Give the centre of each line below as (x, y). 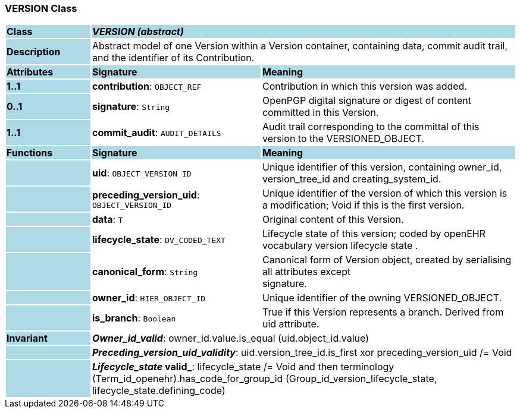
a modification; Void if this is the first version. (363, 205)
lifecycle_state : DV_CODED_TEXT (159, 240)
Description (34, 52)
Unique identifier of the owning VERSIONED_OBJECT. (382, 298)
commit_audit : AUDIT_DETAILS (156, 133)
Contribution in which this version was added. (365, 86)
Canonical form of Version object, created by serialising (387, 260)
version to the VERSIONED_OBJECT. (343, 139)
